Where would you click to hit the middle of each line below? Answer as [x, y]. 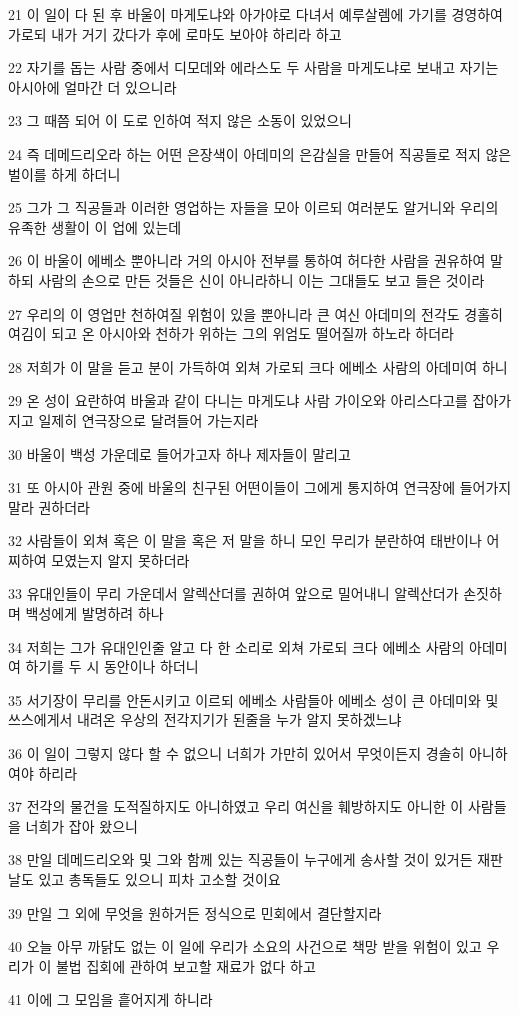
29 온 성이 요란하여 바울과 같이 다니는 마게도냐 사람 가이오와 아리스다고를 [238, 400]
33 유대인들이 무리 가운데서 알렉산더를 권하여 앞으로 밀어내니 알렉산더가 [233, 593]
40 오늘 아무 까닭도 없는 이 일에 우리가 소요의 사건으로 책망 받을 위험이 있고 [245, 946]
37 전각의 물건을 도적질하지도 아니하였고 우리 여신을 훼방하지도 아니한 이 [236, 806]
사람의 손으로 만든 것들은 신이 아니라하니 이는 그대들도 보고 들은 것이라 [261, 279]
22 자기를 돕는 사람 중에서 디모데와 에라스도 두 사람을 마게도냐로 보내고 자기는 [253, 67]
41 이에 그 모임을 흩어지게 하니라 [110, 999]
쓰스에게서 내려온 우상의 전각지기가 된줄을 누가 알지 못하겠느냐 [205, 719]
